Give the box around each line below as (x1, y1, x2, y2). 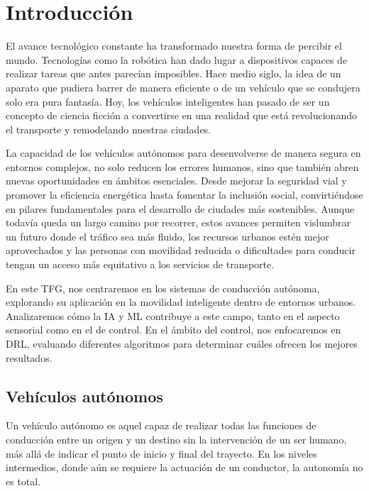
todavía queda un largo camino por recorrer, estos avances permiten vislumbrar (6, 215, 351, 230)
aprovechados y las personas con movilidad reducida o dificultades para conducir (6, 243, 356, 258)
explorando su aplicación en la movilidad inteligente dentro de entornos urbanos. (6, 294, 356, 309)
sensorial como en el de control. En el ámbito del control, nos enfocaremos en (6, 322, 341, 337)
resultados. (6, 350, 53, 365)
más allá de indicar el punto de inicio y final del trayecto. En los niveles (6, 446, 317, 460)
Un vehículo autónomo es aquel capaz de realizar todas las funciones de (6, 418, 316, 433)
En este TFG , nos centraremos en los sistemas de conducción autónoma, (6, 280, 320, 295)
